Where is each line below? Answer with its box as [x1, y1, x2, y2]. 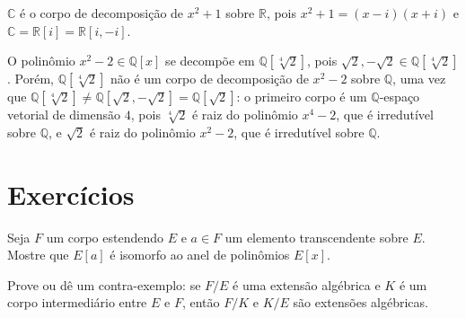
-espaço [379, 87, 420, 106]
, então [181, 293, 220, 312]
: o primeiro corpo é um [236, 87, 367, 106]
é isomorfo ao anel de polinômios [110, 245, 290, 264]
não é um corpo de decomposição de [110, 69, 309, 88]
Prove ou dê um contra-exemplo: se [7, 275, 201, 294]
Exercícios [7, 175, 135, 212]
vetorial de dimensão [7, 105, 121, 124]
